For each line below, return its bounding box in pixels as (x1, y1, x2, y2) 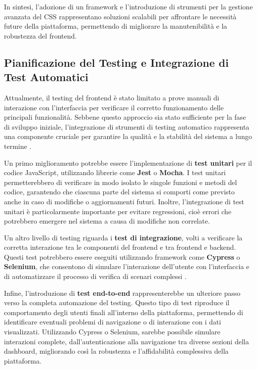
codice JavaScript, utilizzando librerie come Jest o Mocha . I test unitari (4, 167, 226, 178)
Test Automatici (4, 69, 88, 85)
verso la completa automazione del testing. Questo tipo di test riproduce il (4, 297, 230, 308)
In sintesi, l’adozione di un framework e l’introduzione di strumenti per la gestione (4, 1, 253, 11)
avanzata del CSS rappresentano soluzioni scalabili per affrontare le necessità (4, 11, 237, 21)
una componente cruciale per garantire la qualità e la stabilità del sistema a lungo (4, 131, 252, 141)
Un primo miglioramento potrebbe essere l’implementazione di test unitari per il (4, 157, 252, 168)
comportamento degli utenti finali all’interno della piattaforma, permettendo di (4, 307, 243, 317)
